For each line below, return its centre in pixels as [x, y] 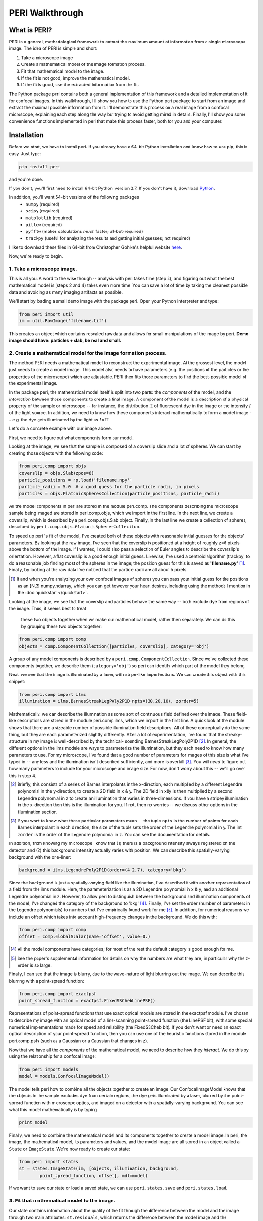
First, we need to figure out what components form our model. [71, 438]
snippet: [17, 681]
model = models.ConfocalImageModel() [64, 1076]
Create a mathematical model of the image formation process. [84, 64]
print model [34, 1122]
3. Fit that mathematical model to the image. [62, 1200]
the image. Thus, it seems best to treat [48, 609]
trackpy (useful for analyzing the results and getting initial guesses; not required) [108, 238]
